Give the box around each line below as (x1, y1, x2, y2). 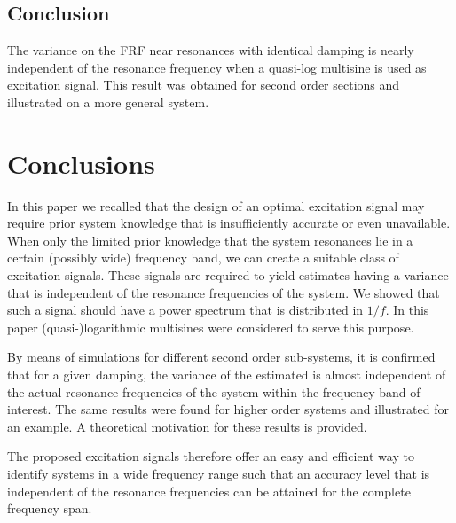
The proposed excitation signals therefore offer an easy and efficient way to (7, 447, 414, 465)
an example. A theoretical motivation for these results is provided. (7, 417, 367, 435)
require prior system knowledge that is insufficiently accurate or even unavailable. (7, 214, 451, 232)
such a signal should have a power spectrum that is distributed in (7, 301, 364, 319)
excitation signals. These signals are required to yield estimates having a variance (7, 266, 449, 285)
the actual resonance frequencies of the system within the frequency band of (7, 382, 421, 401)
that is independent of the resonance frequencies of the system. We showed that (7, 283, 440, 301)
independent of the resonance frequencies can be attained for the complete (7, 481, 411, 500)
